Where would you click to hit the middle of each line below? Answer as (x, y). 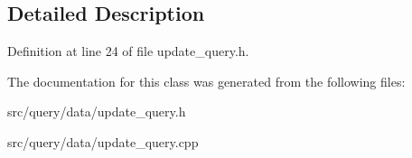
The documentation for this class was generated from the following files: (206, 81)
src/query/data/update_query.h (97, 112)
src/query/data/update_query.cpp (103, 141)
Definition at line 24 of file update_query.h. (128, 51)
